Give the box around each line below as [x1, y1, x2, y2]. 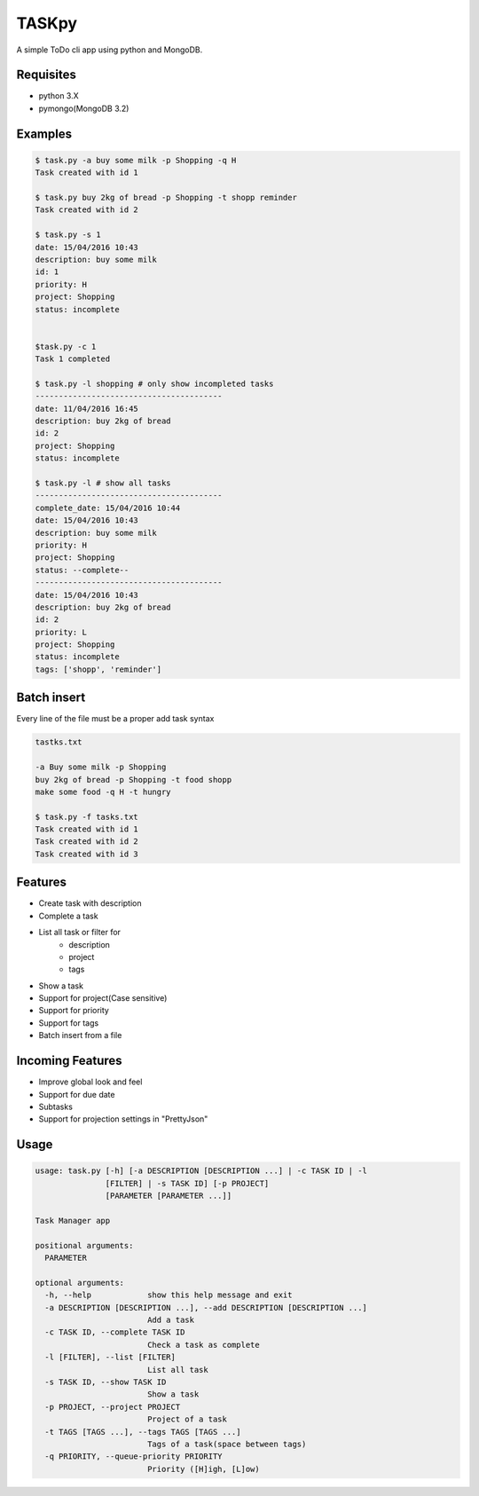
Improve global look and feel [38, 1076, 143, 1087]
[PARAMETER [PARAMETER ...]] [105, 1191, 232, 1201]
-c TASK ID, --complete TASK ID [44, 1327, 185, 1337]
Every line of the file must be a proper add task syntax [16, 713, 215, 724]
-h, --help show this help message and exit [44, 1290, 293, 1300]
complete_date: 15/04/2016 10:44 [35, 502, 181, 513]
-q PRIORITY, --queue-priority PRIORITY [44, 1452, 223, 1461]
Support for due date [38, 1089, 115, 1099]
